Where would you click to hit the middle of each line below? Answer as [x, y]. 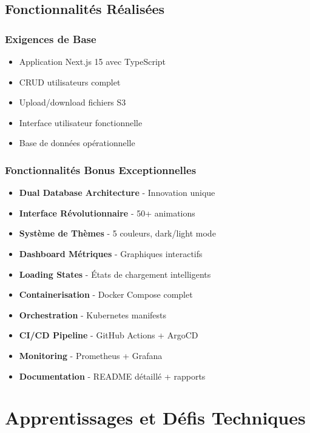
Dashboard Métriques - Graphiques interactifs [111, 253]
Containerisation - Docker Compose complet [106, 294]
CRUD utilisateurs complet [70, 82]
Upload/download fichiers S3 [72, 102]
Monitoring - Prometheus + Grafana [91, 355]
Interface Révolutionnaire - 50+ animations [107, 213]
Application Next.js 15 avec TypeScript [93, 61]
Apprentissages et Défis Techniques [155, 418]
